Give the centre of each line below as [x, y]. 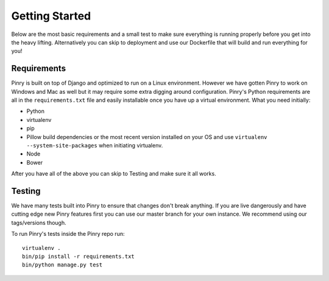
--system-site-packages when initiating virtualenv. [95, 145]
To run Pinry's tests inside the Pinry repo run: [68, 234]
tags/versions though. [39, 222]
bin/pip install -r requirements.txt [79, 256]
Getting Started [51, 16]
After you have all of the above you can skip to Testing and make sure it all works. [114, 174]
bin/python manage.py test [62, 265]
